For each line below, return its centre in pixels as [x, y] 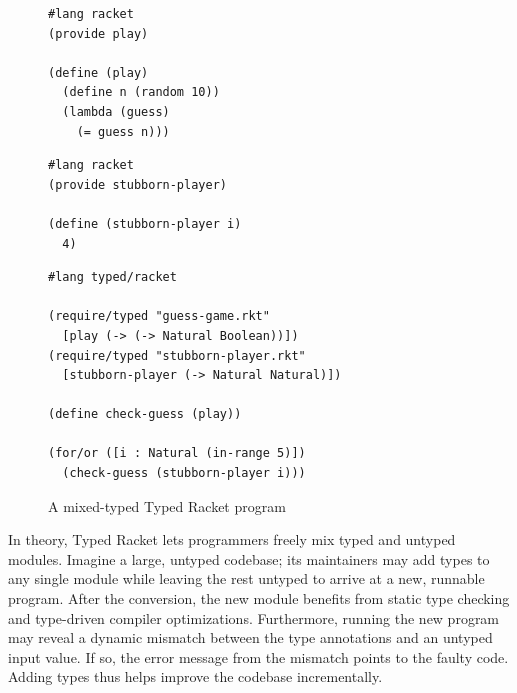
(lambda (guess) [116, 111]
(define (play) [98, 72]
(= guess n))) [123, 131]
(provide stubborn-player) [137, 184]
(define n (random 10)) [141, 92]
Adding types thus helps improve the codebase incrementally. [195, 676]
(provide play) [98, 33]
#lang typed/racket [112, 277]
